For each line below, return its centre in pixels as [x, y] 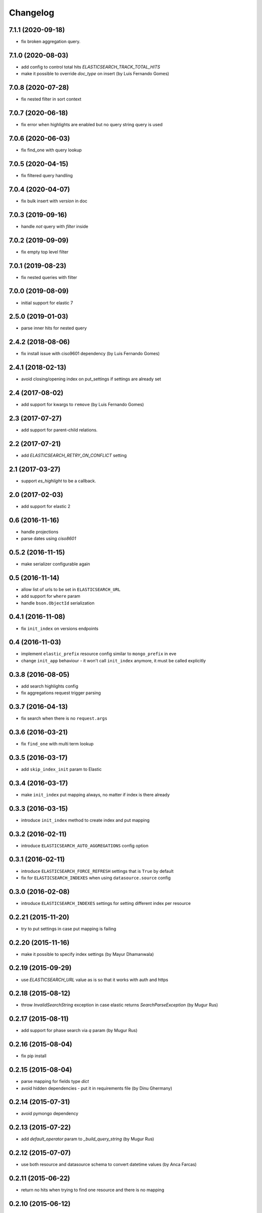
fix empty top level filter [45, 252]
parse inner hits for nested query [54, 328]
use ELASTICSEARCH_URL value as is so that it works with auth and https [95, 980]
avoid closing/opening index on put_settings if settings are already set [91, 379]
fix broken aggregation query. [51, 42]
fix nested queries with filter [49, 277]
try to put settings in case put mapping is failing [69, 929]
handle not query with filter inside [55, 226]
